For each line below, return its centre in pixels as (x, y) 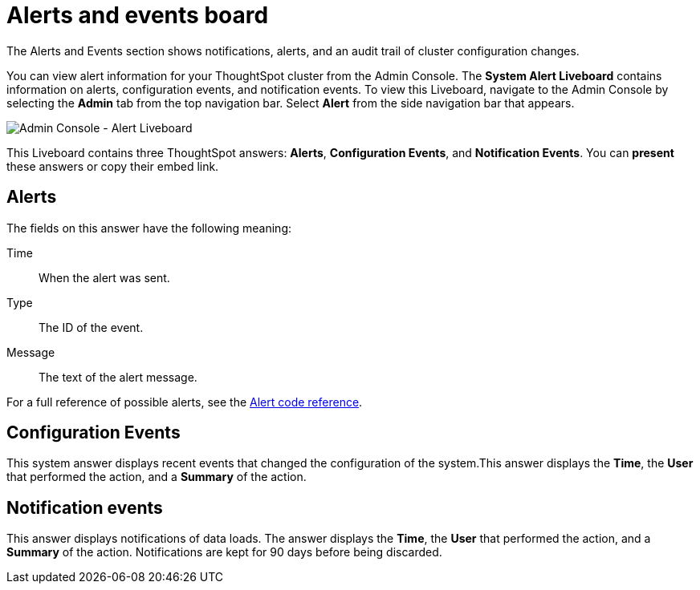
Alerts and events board (138, 15)
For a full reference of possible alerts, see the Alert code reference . (185, 402)
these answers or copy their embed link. (113, 166)
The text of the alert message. (118, 377)
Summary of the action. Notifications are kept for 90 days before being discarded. (224, 552)
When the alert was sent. (104, 277)
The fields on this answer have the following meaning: (149, 228)
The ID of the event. (91, 327)
